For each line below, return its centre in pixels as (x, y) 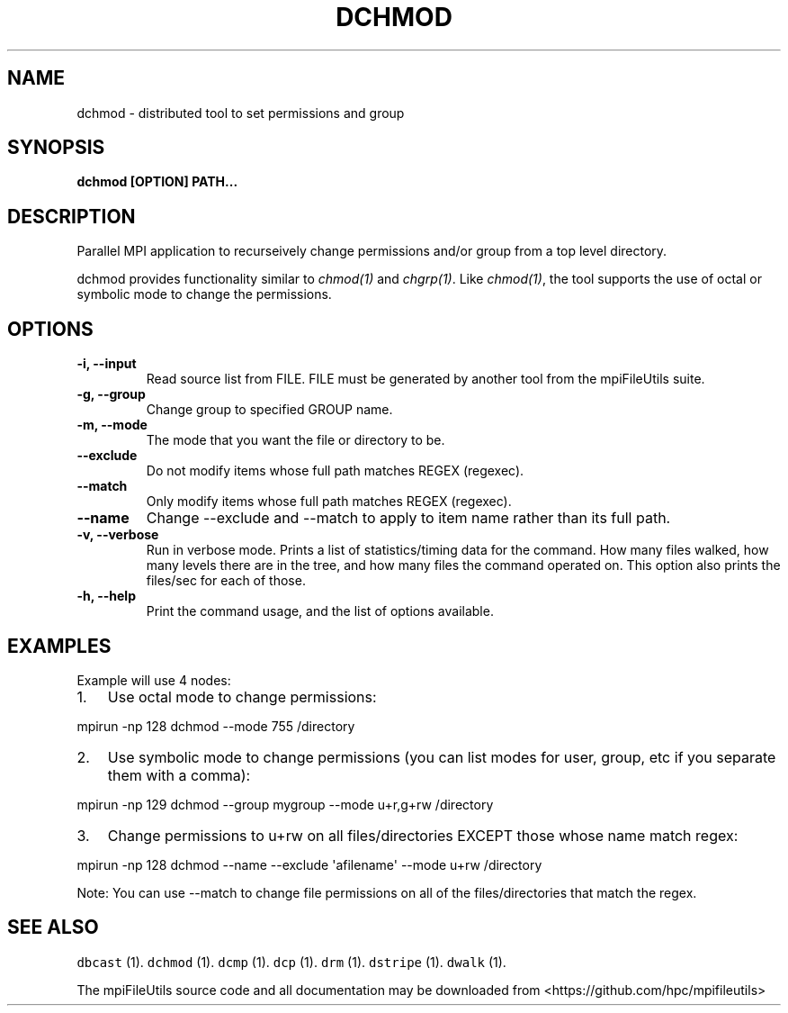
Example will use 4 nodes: (154, 680)
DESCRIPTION (72, 216)
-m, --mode (112, 425)
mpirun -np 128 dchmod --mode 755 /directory (216, 726)
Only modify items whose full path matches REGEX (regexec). (329, 502)
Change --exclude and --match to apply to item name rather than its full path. (408, 518)
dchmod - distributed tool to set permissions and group (241, 113)
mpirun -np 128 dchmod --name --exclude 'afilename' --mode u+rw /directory (309, 864)
